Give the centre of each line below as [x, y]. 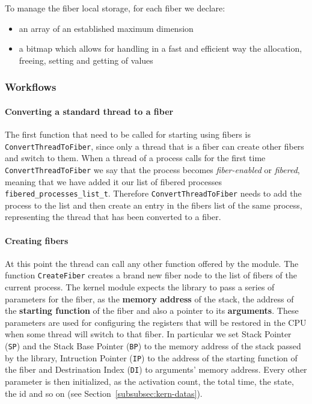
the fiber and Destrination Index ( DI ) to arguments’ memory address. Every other [156, 369]
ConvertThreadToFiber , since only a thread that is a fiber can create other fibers [154, 146]
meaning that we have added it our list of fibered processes [113, 181]
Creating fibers [37, 240]
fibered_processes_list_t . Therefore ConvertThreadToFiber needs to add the [153, 193]
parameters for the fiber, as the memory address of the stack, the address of [149, 298]
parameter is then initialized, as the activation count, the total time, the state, [149, 381]
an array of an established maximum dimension [106, 28]
